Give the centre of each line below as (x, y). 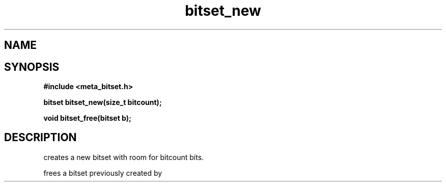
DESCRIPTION (40, 138)
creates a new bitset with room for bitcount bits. (124, 157)
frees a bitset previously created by (103, 173)
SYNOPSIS (32, 67)
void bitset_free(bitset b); (87, 118)
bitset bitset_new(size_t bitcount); (103, 102)
